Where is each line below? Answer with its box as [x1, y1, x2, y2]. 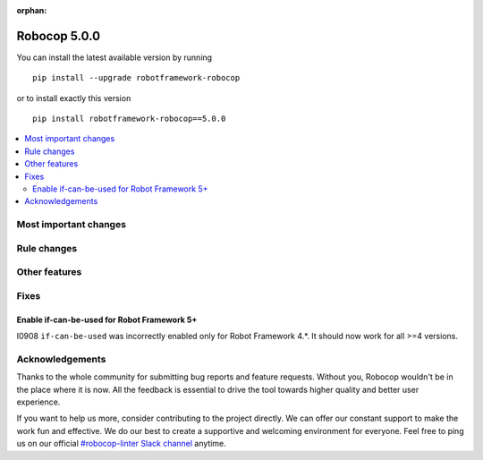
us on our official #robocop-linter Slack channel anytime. [16, 439, 227, 449]
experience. [16, 396, 61, 407]
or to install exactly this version [16, 92, 131, 103]
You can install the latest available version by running [16, 52, 213, 63]
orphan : [16, 5, 47, 15]
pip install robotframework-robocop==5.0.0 [32, 114, 226, 124]
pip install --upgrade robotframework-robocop [32, 72, 241, 83]
